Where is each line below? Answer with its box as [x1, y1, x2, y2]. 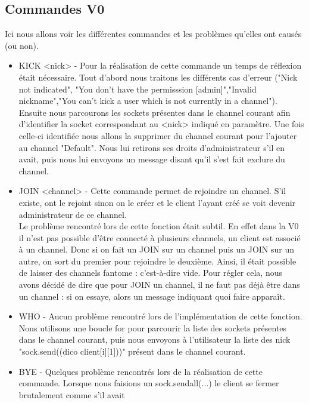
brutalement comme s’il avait [18, 388, 125, 401]
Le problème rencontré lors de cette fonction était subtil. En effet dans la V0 [18, 220, 299, 232]
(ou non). [5, 39, 39, 51]
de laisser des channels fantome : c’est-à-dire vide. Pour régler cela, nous [18, 266, 282, 279]
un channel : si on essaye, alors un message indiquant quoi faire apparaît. [18, 290, 285, 302]
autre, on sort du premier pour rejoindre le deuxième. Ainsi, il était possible [18, 254, 296, 267]
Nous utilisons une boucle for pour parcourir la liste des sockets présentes [18, 321, 287, 334]
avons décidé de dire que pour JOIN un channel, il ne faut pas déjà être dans [18, 278, 300, 291]
